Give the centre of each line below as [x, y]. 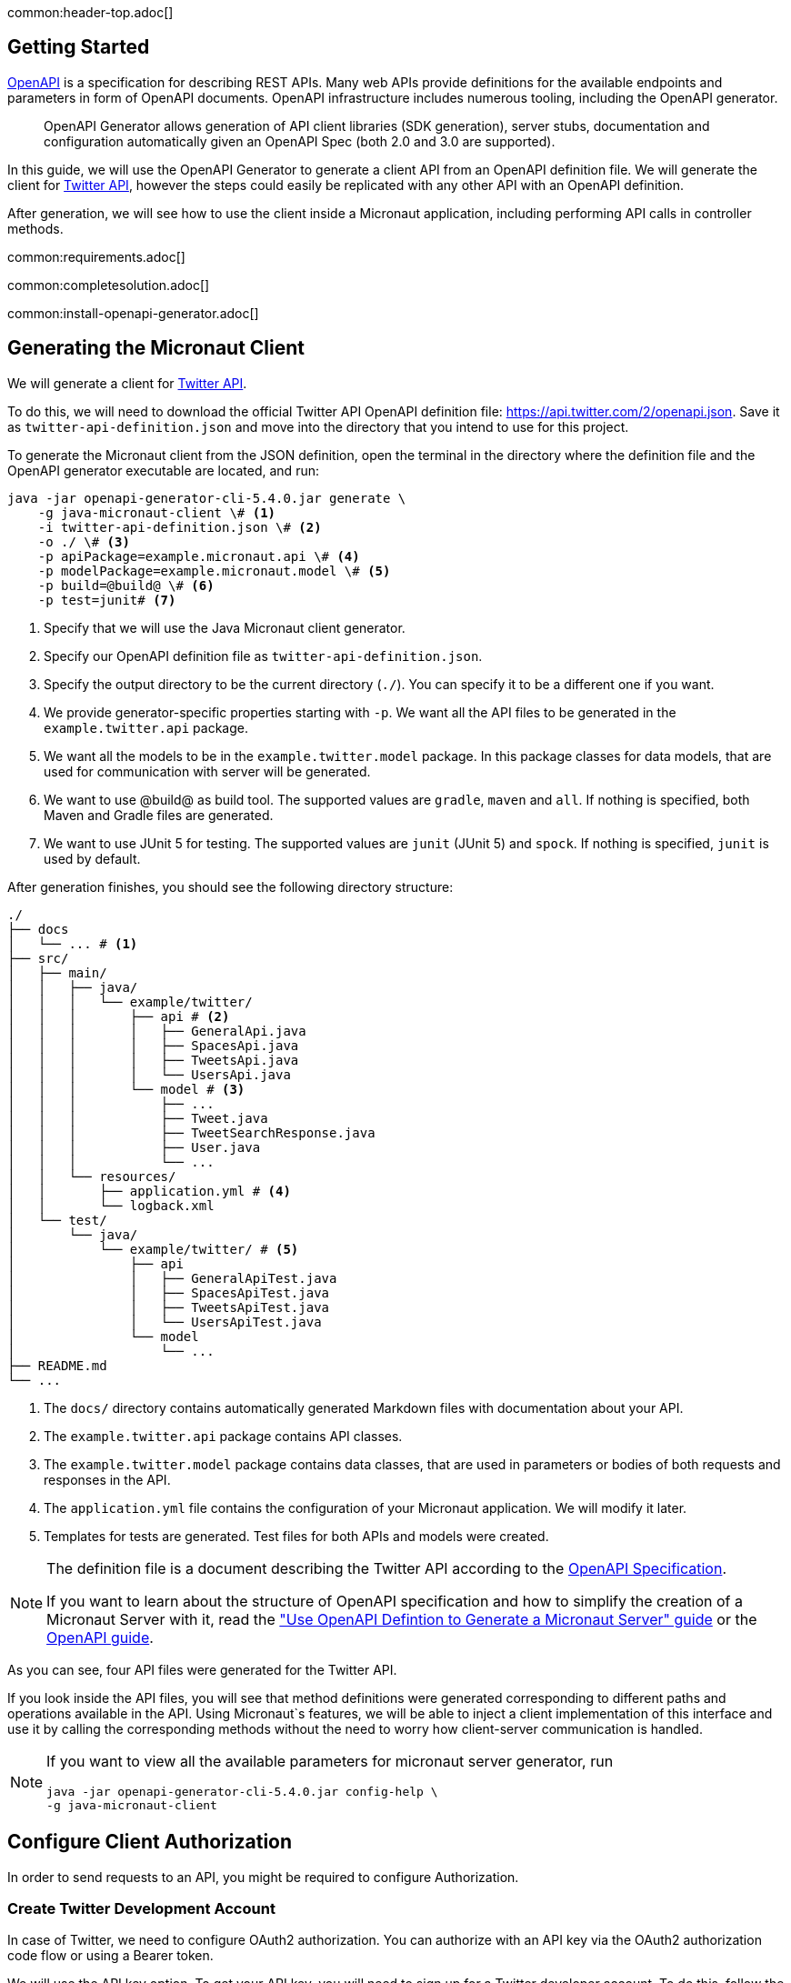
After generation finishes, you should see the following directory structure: [230, 886]
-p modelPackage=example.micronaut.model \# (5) [214, 571]
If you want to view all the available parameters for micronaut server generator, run [330, 1761]
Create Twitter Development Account [141, 1908]
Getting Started [79, 47]
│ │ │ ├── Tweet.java [138, 1118]
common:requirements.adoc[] [96, 256]
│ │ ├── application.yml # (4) [149, 1191]
